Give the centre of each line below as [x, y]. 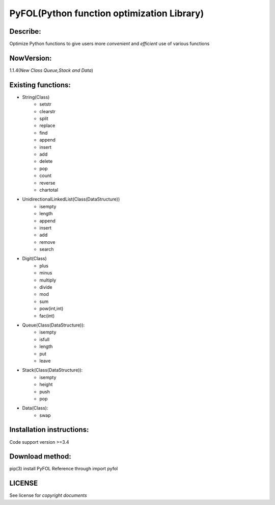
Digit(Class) [34, 259]
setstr [46, 104]
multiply [48, 280]
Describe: [25, 31]
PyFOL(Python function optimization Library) [107, 13]
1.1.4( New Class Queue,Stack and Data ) [51, 70]
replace [47, 125]
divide [46, 287]
